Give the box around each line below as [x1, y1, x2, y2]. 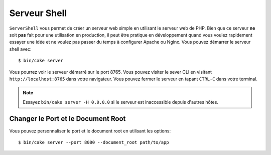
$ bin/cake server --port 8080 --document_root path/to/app [18, 139, 169, 145]
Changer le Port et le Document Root [9, 114, 126, 123]
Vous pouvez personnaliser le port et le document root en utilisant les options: [9, 128, 171, 134]
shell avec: [9, 46, 32, 52]
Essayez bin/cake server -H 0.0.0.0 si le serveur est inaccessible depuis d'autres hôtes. [23, 99, 218, 105]
